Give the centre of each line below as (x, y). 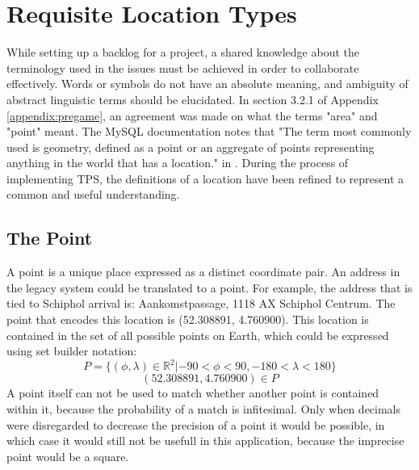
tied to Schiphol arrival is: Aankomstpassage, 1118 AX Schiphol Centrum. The (201, 303)
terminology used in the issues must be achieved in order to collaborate (183, 67)
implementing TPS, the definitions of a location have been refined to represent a (205, 178)
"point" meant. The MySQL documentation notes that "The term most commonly (209, 131)
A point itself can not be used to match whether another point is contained (193, 393)
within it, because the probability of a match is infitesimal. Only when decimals (204, 408)
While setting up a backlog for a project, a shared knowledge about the (183, 52)
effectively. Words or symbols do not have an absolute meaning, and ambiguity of (207, 84)
